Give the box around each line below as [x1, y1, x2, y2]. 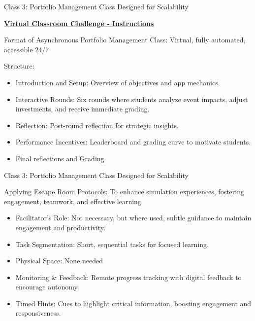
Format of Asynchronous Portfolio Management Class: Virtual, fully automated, [4, 35, 246, 45]
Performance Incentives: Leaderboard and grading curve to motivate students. [15, 137, 251, 147]
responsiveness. [15, 308, 61, 318]
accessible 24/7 [4, 44, 49, 54]
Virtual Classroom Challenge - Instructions [4, 18, 154, 28]
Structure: [4, 61, 34, 71]
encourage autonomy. [15, 282, 79, 292]
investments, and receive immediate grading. [15, 104, 150, 114]
